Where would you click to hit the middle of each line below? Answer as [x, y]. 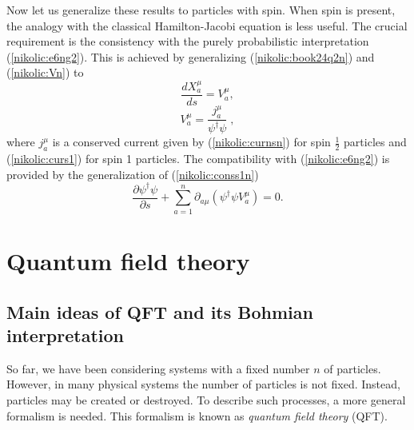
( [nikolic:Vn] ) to [45, 72]
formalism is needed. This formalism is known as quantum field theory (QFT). [197, 415]
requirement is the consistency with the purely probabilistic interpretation [188, 41]
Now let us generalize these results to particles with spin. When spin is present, [201, 10]
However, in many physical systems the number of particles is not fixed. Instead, [203, 384]
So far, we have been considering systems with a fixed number [158, 368]
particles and [375, 142]
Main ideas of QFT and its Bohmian [160, 311]
